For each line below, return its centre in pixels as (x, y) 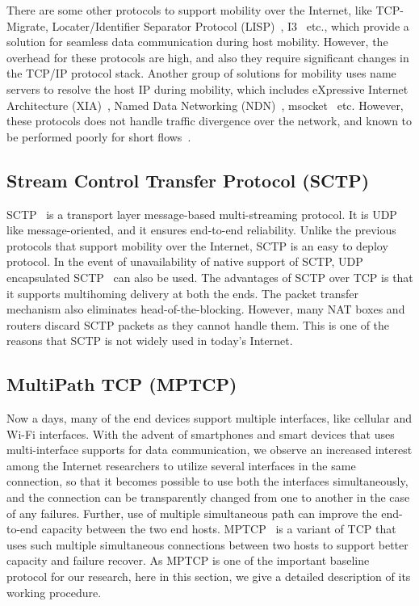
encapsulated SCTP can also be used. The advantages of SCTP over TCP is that (210, 277)
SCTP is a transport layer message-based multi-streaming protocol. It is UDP (202, 214)
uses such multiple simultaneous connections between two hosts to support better (207, 544)
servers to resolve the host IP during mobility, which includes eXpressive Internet (207, 88)
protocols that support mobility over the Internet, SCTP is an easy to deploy (197, 245)
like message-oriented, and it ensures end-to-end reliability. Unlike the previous (201, 230)
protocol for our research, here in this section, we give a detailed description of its (209, 577)
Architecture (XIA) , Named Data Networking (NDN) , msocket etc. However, (205, 105)
